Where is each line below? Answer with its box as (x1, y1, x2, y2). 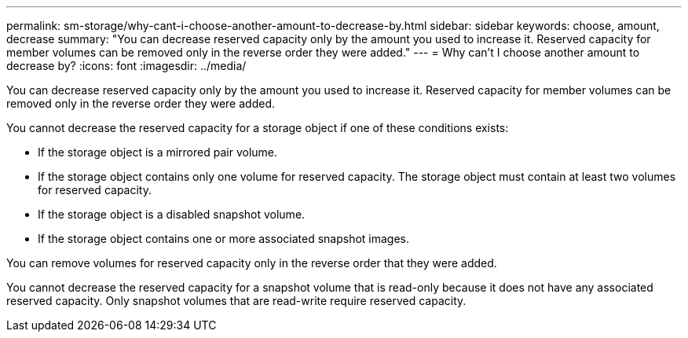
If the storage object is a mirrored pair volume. (38, 145, 278, 159)
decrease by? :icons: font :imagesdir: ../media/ (6, 59, 247, 72)
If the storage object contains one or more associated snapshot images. (38, 232, 410, 245)
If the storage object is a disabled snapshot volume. (38, 208, 306, 221)
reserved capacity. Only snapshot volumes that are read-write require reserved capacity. (6, 294, 467, 307)
